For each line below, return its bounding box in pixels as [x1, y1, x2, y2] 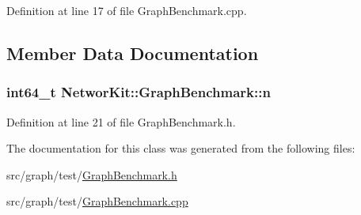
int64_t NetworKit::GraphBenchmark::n [6, 82, 271, 102]
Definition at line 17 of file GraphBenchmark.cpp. [6, 2, 247, 18]
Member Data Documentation [6, 40, 259, 65]
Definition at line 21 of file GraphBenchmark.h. [6, 113, 236, 130]
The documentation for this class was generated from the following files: [6, 140, 355, 157]
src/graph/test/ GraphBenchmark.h [6, 166, 177, 183]
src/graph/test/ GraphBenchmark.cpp [6, 193, 188, 209]
